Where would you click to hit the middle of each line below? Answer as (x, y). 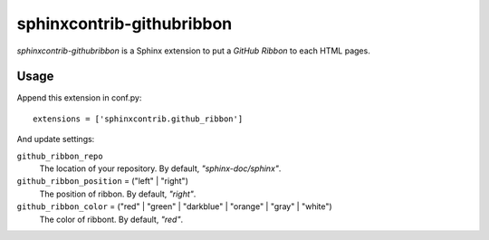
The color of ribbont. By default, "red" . (111, 219)
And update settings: (56, 139)
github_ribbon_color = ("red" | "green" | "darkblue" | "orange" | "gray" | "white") (174, 206)
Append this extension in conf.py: (79, 98)
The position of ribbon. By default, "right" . (118, 194)
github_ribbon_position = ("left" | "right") (103, 181)
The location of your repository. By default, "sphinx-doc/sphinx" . (160, 168)
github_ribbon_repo (60, 156)
